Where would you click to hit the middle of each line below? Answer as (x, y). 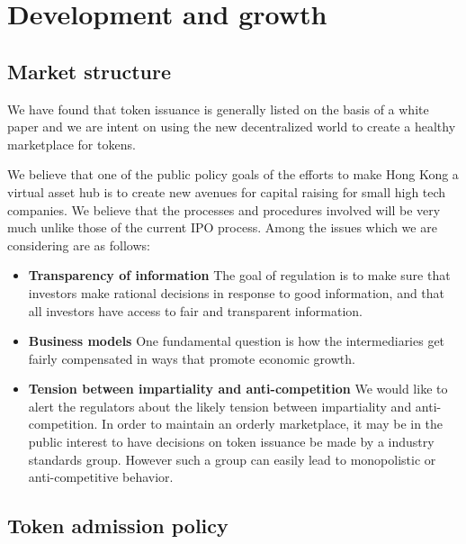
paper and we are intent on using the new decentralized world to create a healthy (232, 127)
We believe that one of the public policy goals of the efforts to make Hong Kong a (233, 174)
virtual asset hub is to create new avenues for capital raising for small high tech (227, 191)
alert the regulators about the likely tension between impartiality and (220, 406)
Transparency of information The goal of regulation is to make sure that (239, 275)
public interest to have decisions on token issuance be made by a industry (231, 442)
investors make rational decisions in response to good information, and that (237, 292)
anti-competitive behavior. (101, 477)
